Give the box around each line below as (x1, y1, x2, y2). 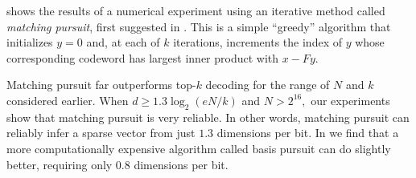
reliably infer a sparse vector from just (6, 124, 196, 141)
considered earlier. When (6, 91, 129, 108)
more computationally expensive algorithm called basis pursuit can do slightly (6, 140, 391, 156)
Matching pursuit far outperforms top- (6, 76, 196, 93)
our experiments (311, 91, 390, 108)
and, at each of (86, 34, 160, 51)
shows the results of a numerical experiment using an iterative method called (6, 2, 385, 18)
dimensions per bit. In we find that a (216, 124, 399, 141)
